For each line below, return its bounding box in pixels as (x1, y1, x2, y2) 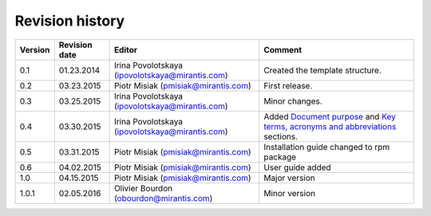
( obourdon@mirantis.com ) (113, 192, 213, 203)
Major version (263, 172, 315, 183)
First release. (263, 80, 313, 91)
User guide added (263, 162, 331, 173)
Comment (263, 44, 302, 55)
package (263, 151, 297, 163)
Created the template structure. (263, 65, 382, 76)
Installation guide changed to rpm (263, 141, 390, 152)
